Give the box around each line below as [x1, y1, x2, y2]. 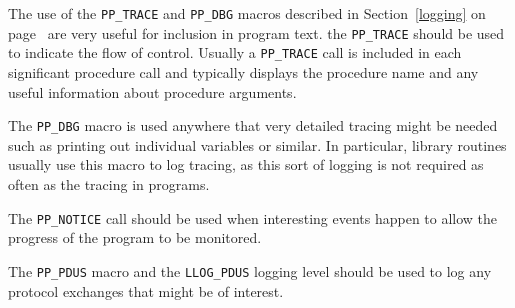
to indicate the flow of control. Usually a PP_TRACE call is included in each [8, 42, 462, 63]
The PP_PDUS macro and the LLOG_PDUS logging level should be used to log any [8, 260, 492, 281]
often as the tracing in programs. [8, 174, 210, 194]
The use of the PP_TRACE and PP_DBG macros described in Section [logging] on [8, 3, 486, 23]
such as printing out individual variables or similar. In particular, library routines [8, 134, 507, 155]
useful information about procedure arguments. [8, 81, 297, 102]
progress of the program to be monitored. [8, 227, 262, 248]
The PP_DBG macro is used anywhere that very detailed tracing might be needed [8, 115, 498, 136]
